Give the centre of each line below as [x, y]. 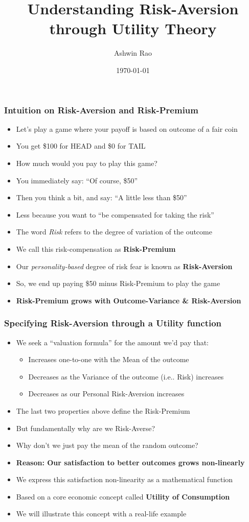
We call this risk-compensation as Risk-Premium [96, 248]
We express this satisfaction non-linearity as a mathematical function [124, 479]
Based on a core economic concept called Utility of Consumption [123, 496]
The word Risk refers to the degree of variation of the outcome [114, 232]
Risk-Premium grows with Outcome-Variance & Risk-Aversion [129, 300]
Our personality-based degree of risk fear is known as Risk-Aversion [124, 266]
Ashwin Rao [133, 53]
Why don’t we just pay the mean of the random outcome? [107, 445]
